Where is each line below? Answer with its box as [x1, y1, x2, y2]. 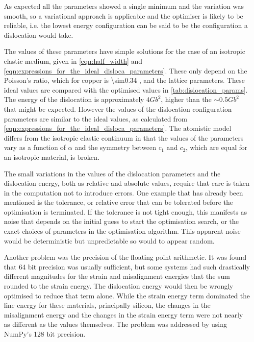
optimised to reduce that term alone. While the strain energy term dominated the [4, 290, 250, 300]
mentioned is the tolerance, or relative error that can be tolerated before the [4, 197, 233, 207]
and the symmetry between [75, 142, 156, 152]
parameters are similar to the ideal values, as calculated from [4, 113, 187, 123]
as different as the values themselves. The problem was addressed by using [4, 319, 227, 329]
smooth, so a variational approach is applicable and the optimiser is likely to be [4, 10, 243, 21]
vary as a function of [4, 142, 66, 152]
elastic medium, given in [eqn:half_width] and [4, 55, 143, 66]
